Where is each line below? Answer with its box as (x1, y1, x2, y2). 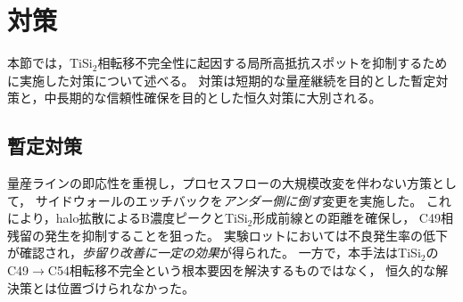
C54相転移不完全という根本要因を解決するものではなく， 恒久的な (47, 261, 436, 280)
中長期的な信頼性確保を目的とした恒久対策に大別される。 (44, 88, 382, 107)
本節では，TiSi (7, 53, 93, 72)
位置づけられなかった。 (56, 278, 194, 297)
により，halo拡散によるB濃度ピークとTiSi (7, 208, 248, 227)
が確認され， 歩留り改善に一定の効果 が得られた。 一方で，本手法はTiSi (7, 243, 421, 262)
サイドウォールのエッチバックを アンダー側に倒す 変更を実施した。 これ (35, 191, 451, 209)
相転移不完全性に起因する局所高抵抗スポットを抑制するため (97, 53, 448, 72)
